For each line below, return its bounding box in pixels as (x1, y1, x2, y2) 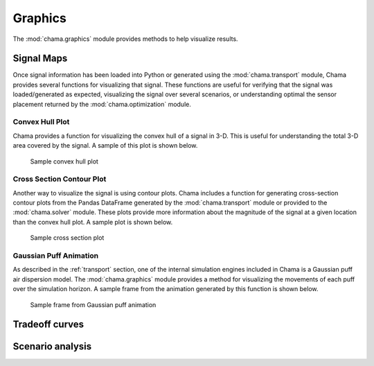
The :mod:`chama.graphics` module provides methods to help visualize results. (12, 35, 238, 43)
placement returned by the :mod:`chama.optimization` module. (12, 100, 192, 108)
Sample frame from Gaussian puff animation (30, 300, 157, 308)
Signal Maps (12, 53, 68, 64)
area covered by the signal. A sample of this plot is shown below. (12, 141, 198, 150)
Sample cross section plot (30, 234, 105, 242)
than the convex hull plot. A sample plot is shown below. (12, 218, 173, 226)
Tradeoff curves (12, 319, 84, 331)
